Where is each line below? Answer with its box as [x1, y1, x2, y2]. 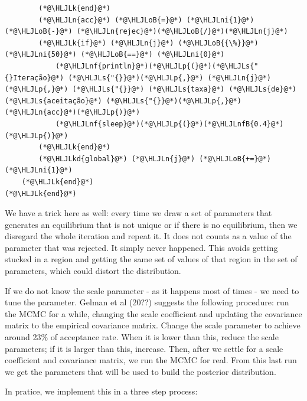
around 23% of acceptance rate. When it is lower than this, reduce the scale [5, 331, 279, 343]
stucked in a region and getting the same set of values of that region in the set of [5, 253, 298, 265]
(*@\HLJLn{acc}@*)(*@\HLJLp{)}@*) [5, 108, 141, 117]
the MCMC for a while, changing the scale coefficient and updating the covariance [5, 307, 302, 320]
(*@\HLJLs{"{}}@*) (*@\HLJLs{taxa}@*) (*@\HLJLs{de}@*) [72, 85, 296, 94]
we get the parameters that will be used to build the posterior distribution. [5, 365, 276, 377]
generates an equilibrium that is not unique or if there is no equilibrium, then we [5, 218, 298, 230]
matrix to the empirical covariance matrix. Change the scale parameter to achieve [5, 319, 301, 331]
